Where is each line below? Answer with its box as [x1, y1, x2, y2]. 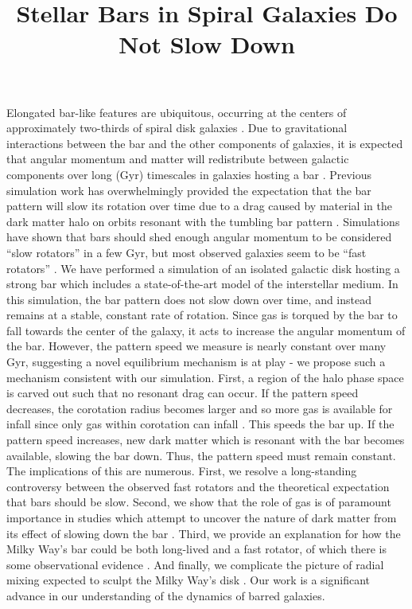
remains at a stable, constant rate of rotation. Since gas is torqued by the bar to [6, 306, 398, 323]
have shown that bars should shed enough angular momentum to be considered [6, 228, 392, 245]
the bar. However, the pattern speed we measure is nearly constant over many [6, 338, 387, 354]
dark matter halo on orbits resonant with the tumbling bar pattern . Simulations [6, 213, 400, 229]
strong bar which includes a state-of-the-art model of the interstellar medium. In [6, 275, 398, 292]
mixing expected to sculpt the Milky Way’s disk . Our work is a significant [6, 572, 371, 588]
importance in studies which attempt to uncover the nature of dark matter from [6, 509, 397, 525]
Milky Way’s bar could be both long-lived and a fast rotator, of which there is [6, 541, 387, 557]
